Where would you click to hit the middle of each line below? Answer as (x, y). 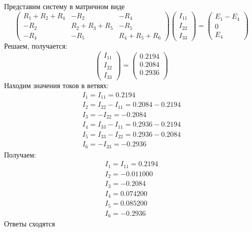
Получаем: (20, 154)
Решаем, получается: (36, 46)
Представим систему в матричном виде (65, 6)
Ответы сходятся (30, 224)
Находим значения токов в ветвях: (56, 85)
